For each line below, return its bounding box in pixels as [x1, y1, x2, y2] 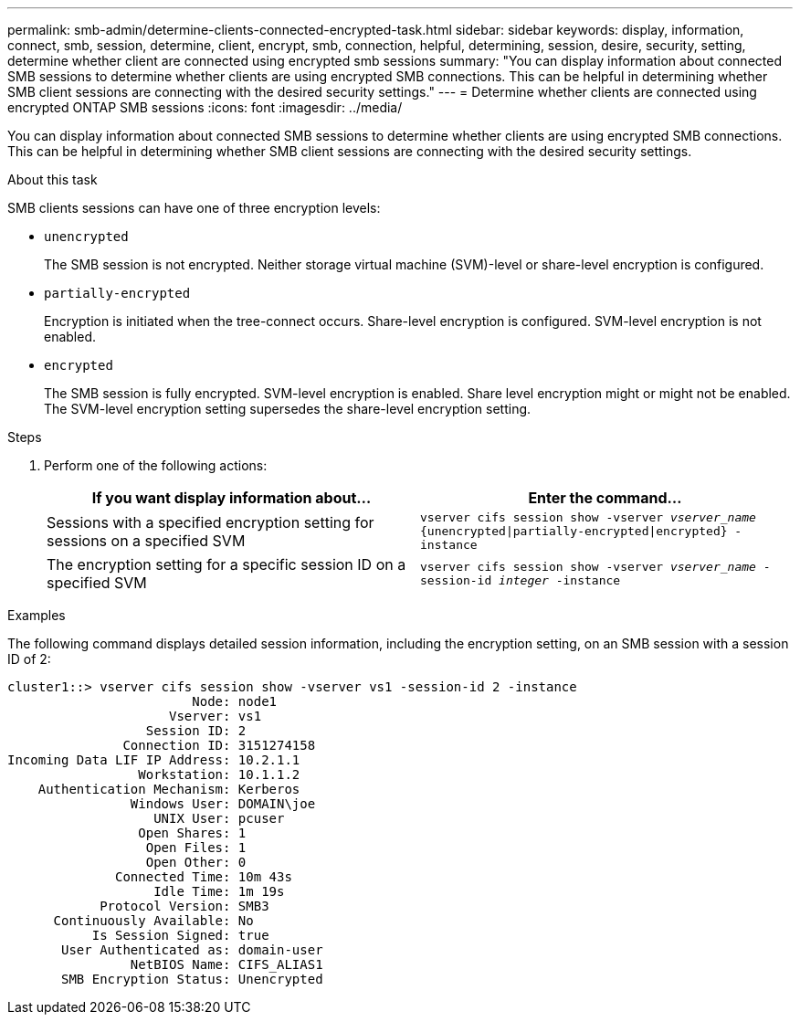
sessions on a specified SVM [47, 531, 246, 550]
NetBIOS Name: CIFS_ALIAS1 [130, 957, 323, 972]
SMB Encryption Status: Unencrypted [61, 972, 323, 986]
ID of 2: [7, 651, 51, 667]
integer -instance [499, 574, 621, 587]
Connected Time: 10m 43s [115, 869, 292, 884]
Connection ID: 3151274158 [122, 738, 316, 753]
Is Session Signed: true [91, 928, 269, 943]
